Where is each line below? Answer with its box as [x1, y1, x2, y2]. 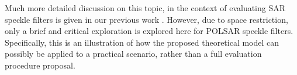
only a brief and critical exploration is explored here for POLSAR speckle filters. [5, 25, 293, 37]
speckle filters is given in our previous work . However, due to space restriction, [5, 13, 288, 25]
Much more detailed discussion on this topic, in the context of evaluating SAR [5, 2, 286, 13]
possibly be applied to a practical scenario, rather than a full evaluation [5, 47, 262, 60]
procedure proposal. [5, 59, 75, 71]
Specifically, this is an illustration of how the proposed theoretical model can [5, 36, 279, 48]
